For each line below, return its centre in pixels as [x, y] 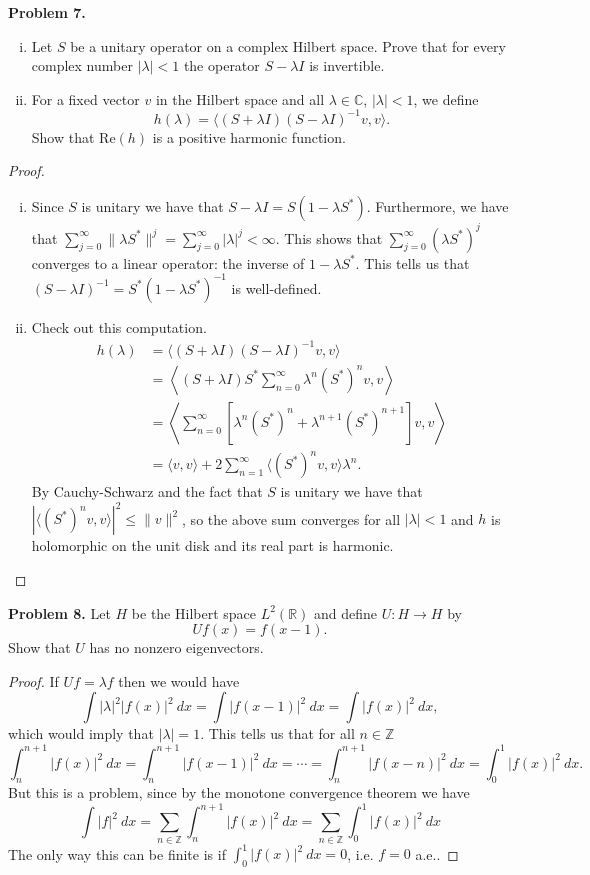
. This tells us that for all [277, 733]
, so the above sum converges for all [291, 518]
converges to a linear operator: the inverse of [168, 262]
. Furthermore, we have [437, 206]
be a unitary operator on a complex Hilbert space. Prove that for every [288, 45]
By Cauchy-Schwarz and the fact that [147, 491]
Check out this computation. [119, 326]
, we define [446, 98]
